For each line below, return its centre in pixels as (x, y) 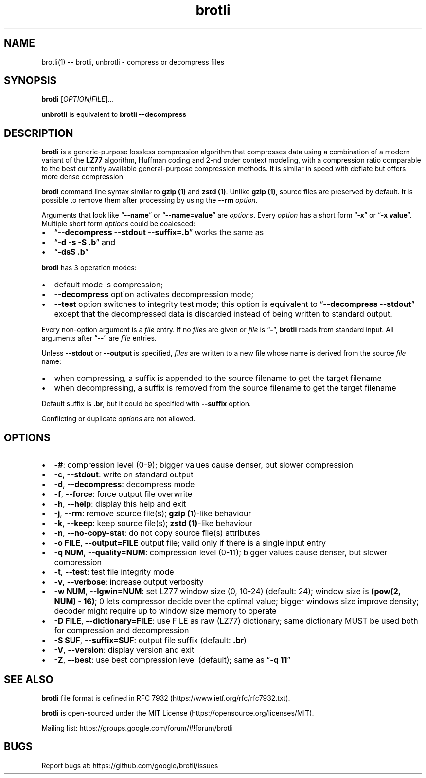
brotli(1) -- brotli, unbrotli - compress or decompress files (133, 62)
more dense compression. (83, 177)
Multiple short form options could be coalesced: (118, 224)
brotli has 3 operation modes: (89, 268)
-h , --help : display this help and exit (120, 504)
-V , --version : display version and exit (124, 650)
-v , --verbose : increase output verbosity (129, 582)
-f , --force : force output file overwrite (123, 494)
